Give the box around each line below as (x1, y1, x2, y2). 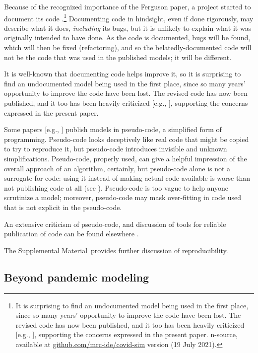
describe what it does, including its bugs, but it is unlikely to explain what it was (4, 22, 252, 33)
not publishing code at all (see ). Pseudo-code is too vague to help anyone (4, 182, 228, 193)
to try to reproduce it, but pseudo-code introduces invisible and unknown (4, 143, 227, 154)
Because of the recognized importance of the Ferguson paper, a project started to (4, 1, 251, 11)
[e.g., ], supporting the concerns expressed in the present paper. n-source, (15, 329, 238, 340)
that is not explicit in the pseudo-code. (4, 202, 122, 212)
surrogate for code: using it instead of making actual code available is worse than (4, 173, 250, 183)
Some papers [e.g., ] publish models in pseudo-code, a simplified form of (4, 124, 222, 135)
